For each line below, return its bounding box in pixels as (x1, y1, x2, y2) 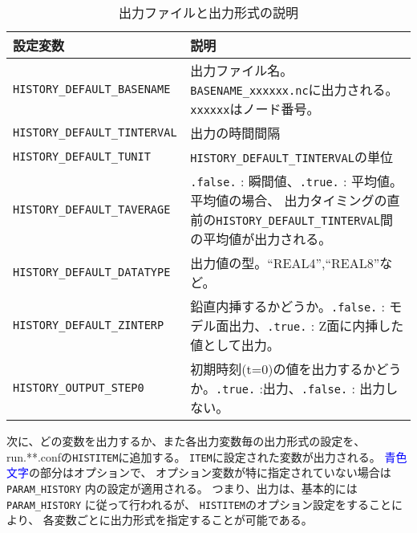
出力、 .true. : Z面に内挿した (229, 316, 404, 335)
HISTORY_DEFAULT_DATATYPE (13, 266, 171, 279)
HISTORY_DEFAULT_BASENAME (13, 83, 171, 96)
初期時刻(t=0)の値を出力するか (190, 360, 376, 378)
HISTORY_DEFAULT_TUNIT (13, 150, 151, 163)
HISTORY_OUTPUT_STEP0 (13, 381, 144, 394)
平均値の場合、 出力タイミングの (190, 191, 387, 210)
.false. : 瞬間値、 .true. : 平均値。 (190, 172, 403, 190)
